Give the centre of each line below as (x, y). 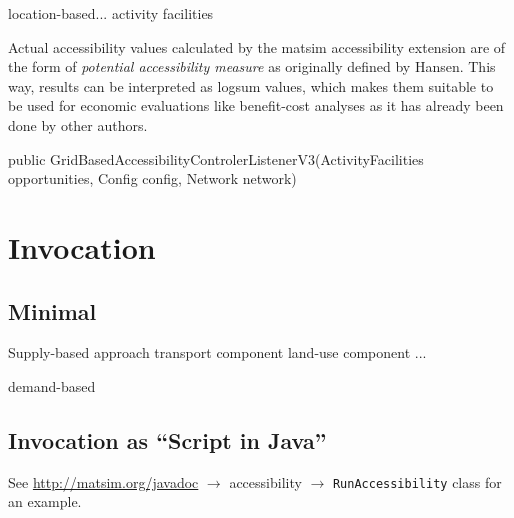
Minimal (52, 310)
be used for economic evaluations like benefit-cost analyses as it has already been (256, 105)
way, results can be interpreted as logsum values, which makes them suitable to (251, 85)
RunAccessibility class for (417, 481)
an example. (45, 501)
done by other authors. (78, 124)
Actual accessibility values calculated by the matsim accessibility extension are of (257, 46)
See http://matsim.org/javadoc (103, 481)
